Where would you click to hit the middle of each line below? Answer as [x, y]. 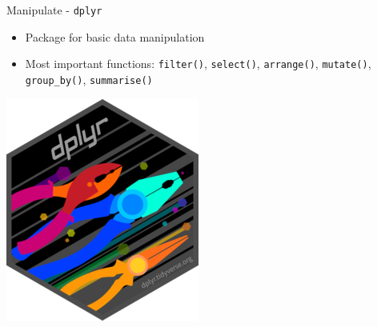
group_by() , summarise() [89, 79]
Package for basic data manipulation [115, 36]
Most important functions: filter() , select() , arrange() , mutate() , [198, 64]
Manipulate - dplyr [54, 10]
